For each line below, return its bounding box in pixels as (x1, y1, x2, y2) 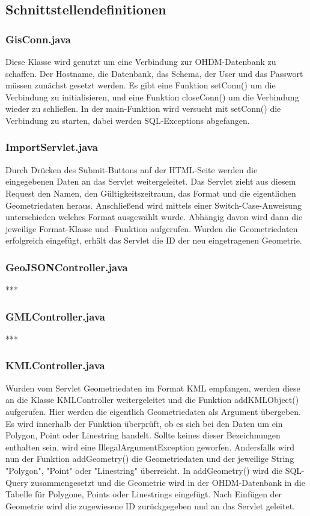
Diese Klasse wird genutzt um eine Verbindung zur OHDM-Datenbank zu (5, 55, 276, 67)
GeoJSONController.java (5, 259, 128, 274)
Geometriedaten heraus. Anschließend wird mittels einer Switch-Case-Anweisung (5, 198, 302, 211)
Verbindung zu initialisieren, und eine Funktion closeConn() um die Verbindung (5, 90, 299, 103)
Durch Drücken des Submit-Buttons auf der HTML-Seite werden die (5, 163, 258, 176)
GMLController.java (5, 309, 105, 324)
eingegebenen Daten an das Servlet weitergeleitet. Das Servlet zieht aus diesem (5, 175, 296, 188)
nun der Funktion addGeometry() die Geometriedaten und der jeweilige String (5, 452, 294, 465)
